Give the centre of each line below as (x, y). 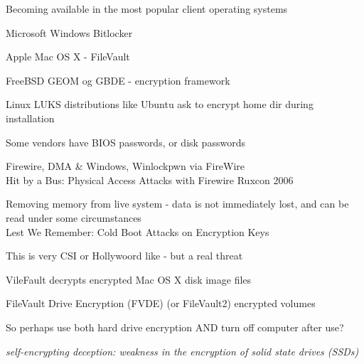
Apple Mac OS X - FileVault (68, 57)
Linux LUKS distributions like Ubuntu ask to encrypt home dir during (160, 104)
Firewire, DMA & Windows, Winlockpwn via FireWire (125, 166)
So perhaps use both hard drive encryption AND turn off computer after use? (175, 327)
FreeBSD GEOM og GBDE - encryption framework (118, 80)
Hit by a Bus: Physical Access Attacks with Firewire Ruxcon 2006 (150, 180)
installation (30, 118)
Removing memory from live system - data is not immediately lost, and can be (177, 204)
